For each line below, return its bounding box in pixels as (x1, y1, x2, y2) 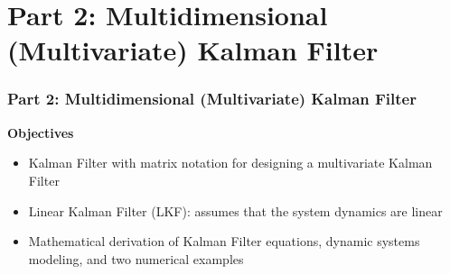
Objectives (7, 123, 74, 142)
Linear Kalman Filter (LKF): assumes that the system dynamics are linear (28, 201, 443, 220)
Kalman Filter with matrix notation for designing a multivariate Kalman (28, 153, 433, 172)
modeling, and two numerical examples (28, 249, 244, 268)
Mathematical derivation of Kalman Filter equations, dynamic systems (28, 232, 420, 251)
